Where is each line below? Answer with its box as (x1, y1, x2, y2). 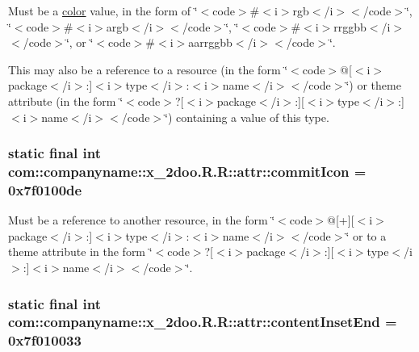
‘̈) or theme (346, 77, 401, 94)
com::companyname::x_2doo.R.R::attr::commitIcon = (8, 161, 367, 181)
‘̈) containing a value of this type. (165, 108, 329, 125)
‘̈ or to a (346, 227, 387, 244)
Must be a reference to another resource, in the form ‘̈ (8, 212, 275, 228)
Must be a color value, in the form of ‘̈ (8, 2, 198, 19)
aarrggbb (188, 34, 233, 51)
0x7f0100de (8, 179, 82, 199)
